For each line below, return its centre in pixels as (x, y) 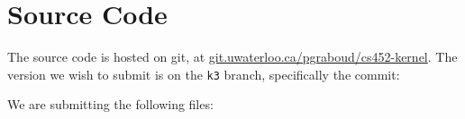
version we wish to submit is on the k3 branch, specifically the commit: (204, 74)
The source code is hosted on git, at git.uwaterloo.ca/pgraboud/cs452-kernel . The (232, 57)
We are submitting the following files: (110, 104)
